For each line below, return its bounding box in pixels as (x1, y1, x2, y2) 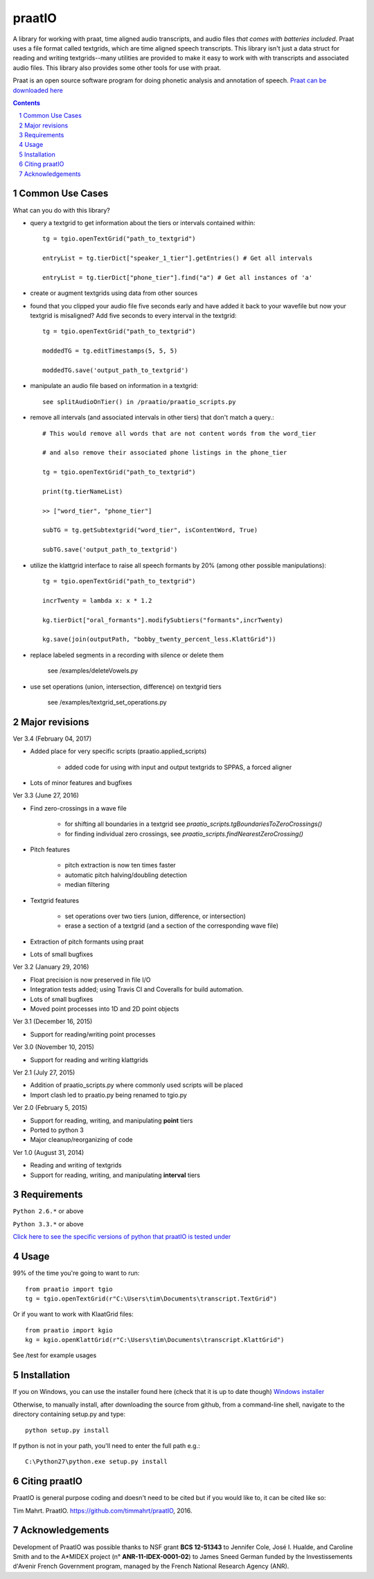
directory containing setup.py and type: (12, 1410, 126, 1418)
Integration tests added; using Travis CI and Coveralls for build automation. (30, 985, 244, 994)
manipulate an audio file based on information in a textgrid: (30, 382, 199, 390)
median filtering (64, 881, 110, 889)
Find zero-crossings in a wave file (30, 804, 127, 812)
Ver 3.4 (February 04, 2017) (12, 734, 92, 743)
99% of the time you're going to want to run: (12, 1269, 140, 1278)
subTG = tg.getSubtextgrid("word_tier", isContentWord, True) (42, 527, 258, 534)
